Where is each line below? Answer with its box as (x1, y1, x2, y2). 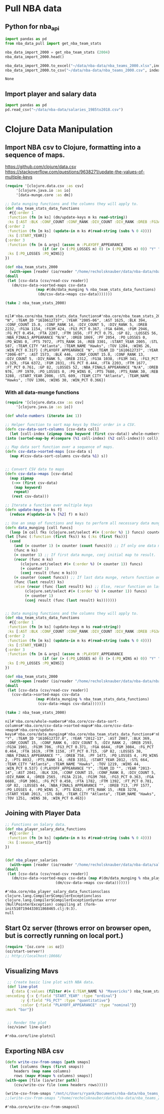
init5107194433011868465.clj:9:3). (5, 906, 78, 911)
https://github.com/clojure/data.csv (5, 164, 77, 169)
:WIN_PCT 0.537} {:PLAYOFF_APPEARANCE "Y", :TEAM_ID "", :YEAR (5, 766, 137, 771)
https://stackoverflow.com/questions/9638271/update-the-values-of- (5, 169, 145, 175)
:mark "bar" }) (5, 1007, 34, 1012)
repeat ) (14, 489, 29, 494)
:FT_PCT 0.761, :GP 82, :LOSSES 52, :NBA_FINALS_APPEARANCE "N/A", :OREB (5, 365, 159, 370)
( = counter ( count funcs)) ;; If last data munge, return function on (14, 575, 161, 580)
